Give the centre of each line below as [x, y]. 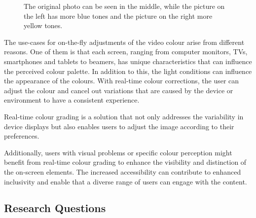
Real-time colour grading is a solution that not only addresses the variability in [124, 116]
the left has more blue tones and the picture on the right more [118, 16]
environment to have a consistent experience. [72, 100]
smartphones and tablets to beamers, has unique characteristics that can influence [128, 61]
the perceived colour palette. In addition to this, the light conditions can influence [128, 71]
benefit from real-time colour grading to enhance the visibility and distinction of [125, 162]
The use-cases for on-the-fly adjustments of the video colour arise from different [124, 42]
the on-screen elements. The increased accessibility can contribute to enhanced [123, 171]
